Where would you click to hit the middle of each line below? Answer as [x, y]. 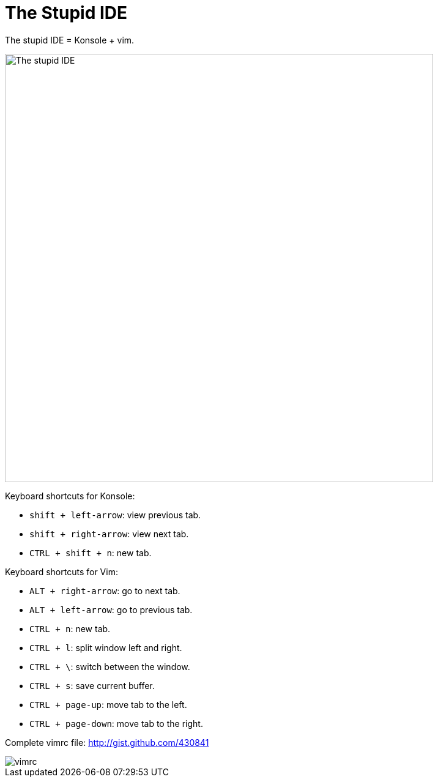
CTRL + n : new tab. [70, 628]
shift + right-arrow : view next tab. [109, 534]
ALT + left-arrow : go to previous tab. [111, 609]
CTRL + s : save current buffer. [92, 685]
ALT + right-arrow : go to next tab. [105, 590]
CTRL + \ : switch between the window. [110, 666]
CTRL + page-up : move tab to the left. [108, 704]
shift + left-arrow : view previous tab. [115, 515]
